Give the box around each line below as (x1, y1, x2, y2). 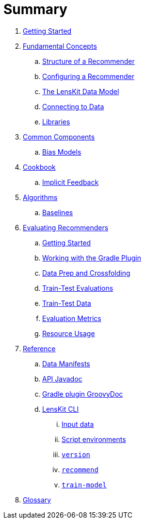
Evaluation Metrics (42, 314, 101, 322)
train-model (62, 481, 107, 489)
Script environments (62, 435, 126, 443)
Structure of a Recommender (42, 57, 135, 65)
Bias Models (42, 147, 81, 156)
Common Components (23, 132, 95, 141)
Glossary (23, 495, 51, 504)
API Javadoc (42, 374, 82, 383)
